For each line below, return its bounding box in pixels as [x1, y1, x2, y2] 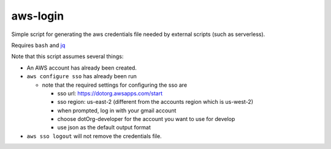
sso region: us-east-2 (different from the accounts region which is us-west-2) [57, 98, 254, 106]
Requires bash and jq [11, 42, 66, 49]
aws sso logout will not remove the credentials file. [26, 132, 162, 140]
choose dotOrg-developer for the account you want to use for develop [57, 115, 235, 123]
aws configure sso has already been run [26, 73, 137, 80]
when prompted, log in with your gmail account [57, 107, 177, 114]
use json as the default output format [57, 124, 151, 131]
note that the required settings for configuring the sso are [42, 81, 188, 89]
